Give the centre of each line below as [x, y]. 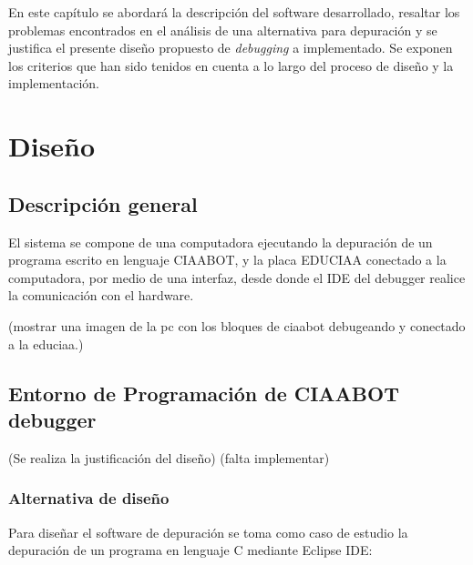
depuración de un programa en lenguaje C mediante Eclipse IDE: [190, 550]
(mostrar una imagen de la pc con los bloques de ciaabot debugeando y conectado [237, 325]
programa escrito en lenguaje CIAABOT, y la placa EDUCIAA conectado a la [227, 260]
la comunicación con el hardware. [101, 295]
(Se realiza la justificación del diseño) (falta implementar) [169, 457]
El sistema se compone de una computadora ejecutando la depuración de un [221, 242]
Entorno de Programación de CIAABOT [204, 393]
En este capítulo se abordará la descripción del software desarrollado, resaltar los [234, 12]
